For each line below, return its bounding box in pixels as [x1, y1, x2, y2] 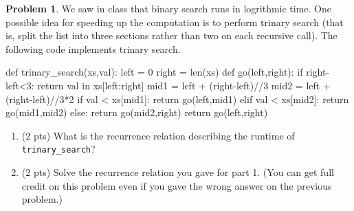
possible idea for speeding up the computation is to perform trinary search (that [5, 14, 344, 29]
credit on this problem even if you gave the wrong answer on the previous [21, 178, 332, 192]
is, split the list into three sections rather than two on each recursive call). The [5, 28, 338, 43]
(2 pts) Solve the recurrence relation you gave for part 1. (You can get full [21, 165, 334, 179]
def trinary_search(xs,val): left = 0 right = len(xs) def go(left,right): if [5, 65, 303, 79]
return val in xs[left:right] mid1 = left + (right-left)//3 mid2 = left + [37, 78, 331, 92]
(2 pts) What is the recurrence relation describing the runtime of [21, 128, 295, 142]
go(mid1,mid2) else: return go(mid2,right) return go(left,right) [5, 105, 268, 120]
